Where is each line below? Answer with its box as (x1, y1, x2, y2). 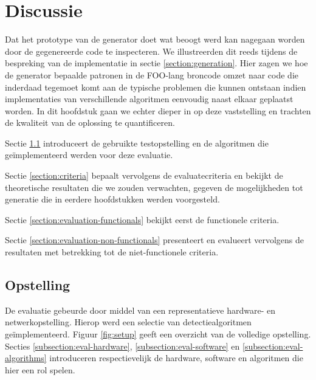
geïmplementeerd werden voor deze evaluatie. (5, 148, 173, 161)
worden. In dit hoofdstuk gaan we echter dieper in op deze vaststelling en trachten (5, 104, 311, 117)
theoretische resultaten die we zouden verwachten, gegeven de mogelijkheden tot (5, 181, 303, 193)
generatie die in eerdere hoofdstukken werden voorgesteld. (5, 193, 220, 206)
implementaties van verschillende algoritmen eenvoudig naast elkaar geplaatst (5, 92, 294, 105)
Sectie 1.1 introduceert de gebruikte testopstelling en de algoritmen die (5, 136, 269, 149)
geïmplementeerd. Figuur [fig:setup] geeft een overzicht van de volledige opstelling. (5, 328, 311, 340)
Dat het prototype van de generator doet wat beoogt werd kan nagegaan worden (5, 33, 305, 46)
